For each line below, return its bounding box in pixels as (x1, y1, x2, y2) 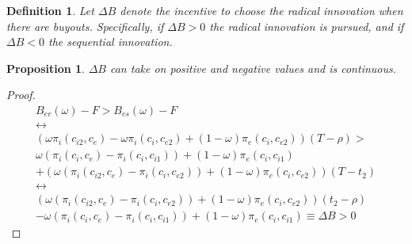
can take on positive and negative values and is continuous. (109, 59, 397, 76)
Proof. (6, 86, 36, 103)
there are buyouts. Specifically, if (6, 17, 164, 34)
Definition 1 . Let (6, 2, 94, 18)
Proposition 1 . (6, 59, 85, 76)
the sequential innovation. (48, 33, 173, 50)
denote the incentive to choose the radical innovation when (120, 2, 403, 18)
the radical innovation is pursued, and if (209, 17, 404, 34)
